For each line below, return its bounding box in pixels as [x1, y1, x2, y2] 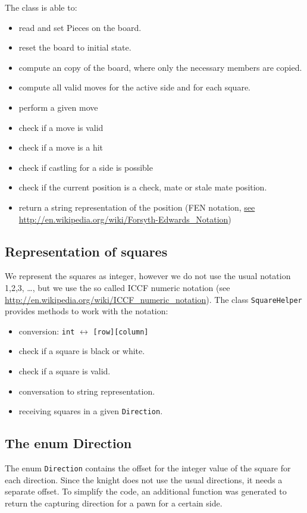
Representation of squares [5, 242, 168, 260]
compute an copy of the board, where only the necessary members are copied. [18, 61, 302, 73]
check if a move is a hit [18, 141, 104, 154]
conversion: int [18, 324, 75, 337]
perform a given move [18, 101, 98, 113]
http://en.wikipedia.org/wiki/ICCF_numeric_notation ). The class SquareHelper [5, 293, 302, 305]
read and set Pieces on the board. [18, 21, 142, 33]
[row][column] [93, 327, 149, 336]
